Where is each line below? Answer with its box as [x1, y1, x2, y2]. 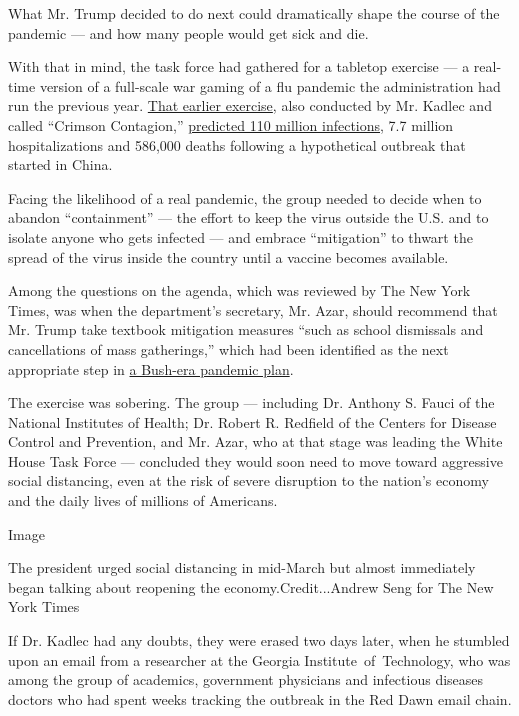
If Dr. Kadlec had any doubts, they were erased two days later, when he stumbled [8, 630, 510, 651]
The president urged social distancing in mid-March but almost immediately [8, 557, 476, 578]
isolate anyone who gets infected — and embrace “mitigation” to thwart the [8, 226, 473, 247]
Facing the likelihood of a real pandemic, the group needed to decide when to [8, 187, 482, 208]
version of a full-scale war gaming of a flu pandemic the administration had [39, 75, 501, 96]
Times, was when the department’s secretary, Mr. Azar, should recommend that [8, 299, 498, 320]
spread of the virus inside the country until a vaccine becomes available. [8, 246, 449, 267]
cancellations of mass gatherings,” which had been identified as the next [8, 338, 449, 359]
